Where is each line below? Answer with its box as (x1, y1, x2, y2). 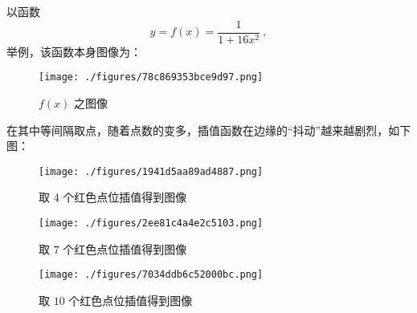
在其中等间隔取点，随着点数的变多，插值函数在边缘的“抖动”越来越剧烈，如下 (6, 121, 411, 138)
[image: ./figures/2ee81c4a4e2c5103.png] (39, 217, 264, 229)
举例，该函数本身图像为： (6, 43, 141, 59)
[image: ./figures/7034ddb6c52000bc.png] (39, 269, 264, 281)
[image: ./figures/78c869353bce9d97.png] (39, 71, 264, 83)
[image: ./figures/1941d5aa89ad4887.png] (39, 165, 264, 177)
